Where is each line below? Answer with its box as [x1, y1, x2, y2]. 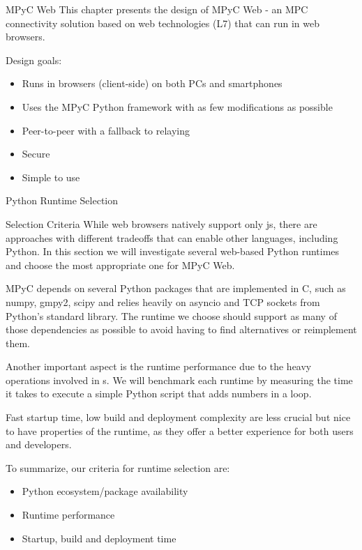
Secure [22, 146, 50, 161]
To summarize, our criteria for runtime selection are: [6, 460, 230, 475]
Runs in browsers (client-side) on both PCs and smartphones [22, 76, 282, 91]
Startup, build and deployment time [22, 530, 176, 545]
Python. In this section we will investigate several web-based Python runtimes [6, 244, 340, 259]
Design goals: [6, 52, 62, 67]
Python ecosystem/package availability [22, 484, 188, 498]
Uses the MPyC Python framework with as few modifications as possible [22, 99, 333, 114]
